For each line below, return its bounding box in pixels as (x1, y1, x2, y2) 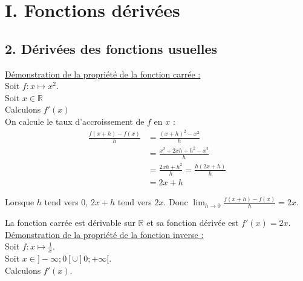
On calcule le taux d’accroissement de (5, 114, 145, 127)
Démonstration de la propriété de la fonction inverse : (5, 228, 204, 240)
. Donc (163, 196, 188, 208)
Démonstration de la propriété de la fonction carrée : (5, 67, 201, 80)
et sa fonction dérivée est (146, 216, 239, 228)
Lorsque (5, 196, 34, 208)
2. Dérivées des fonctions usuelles (5, 39, 218, 58)
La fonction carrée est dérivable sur (5, 216, 135, 228)
